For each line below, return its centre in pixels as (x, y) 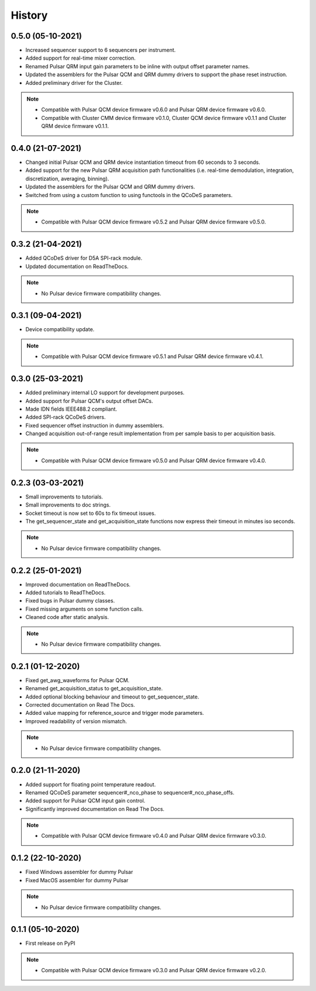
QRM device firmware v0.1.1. (75, 126)
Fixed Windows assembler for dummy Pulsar (79, 872)
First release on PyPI (50, 943)
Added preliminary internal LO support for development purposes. (105, 393)
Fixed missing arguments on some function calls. (84, 609)
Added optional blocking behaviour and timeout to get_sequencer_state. (112, 697)
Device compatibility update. (60, 329)
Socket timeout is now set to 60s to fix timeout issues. (91, 513)
